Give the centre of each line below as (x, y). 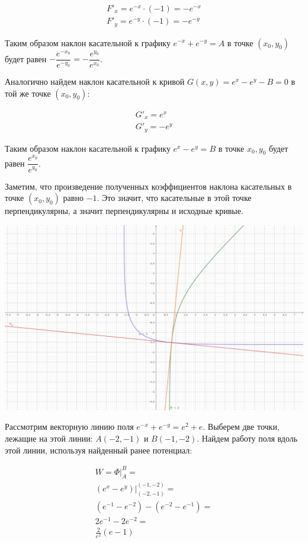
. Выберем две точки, (241, 427)
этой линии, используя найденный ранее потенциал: (99, 450)
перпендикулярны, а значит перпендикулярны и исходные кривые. (124, 211)
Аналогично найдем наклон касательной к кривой (95, 82)
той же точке (28, 93)
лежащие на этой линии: (49, 438)
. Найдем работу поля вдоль (247, 438)
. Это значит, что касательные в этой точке (174, 198)
